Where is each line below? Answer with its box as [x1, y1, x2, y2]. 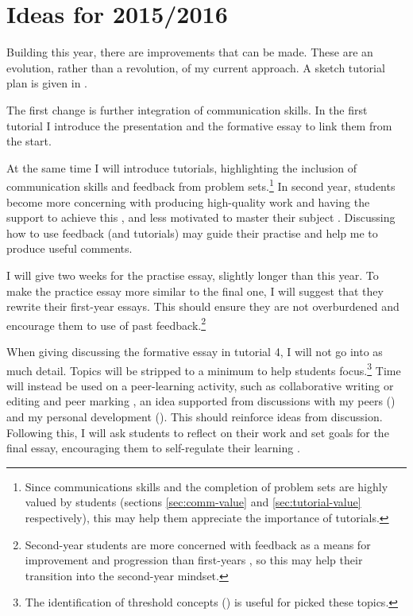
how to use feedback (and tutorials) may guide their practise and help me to [6, 224, 378, 241]
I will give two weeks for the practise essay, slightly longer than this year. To [6, 266, 379, 283]
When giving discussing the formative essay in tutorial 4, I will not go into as [6, 343, 383, 359]
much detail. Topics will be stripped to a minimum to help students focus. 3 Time [6, 359, 401, 378]
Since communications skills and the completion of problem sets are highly [25, 478, 388, 494]
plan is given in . [6, 75, 87, 91]
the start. [6, 133, 52, 149]
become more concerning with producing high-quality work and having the [6, 193, 370, 210]
